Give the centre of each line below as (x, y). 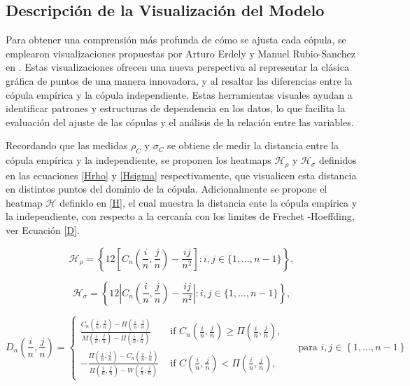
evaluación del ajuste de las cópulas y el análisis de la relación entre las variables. (180, 122)
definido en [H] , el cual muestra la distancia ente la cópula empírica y (208, 202)
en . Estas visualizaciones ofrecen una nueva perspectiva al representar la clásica (177, 67)
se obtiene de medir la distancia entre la (253, 145)
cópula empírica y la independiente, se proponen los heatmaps (139, 160)
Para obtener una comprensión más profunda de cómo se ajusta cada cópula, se (176, 40)
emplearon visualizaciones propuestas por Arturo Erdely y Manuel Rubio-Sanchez (181, 53)
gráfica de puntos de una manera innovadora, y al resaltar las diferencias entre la (179, 80)
